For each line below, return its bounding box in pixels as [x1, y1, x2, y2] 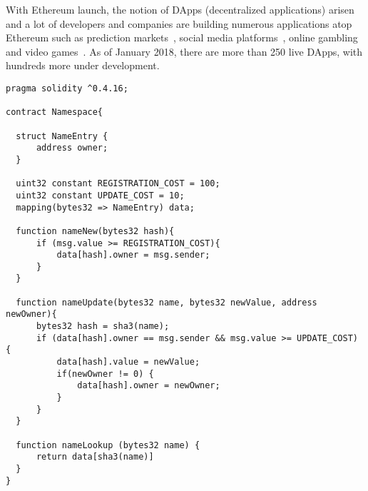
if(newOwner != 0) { [56, 368, 154, 379]
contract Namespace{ [6, 107, 103, 118]
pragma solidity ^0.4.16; [6, 83, 128, 93]
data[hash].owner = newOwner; [77, 380, 220, 391]
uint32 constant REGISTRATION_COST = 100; [16, 178, 220, 189]
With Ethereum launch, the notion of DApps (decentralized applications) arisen [6, 2, 354, 16]
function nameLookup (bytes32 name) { [16, 440, 200, 450]
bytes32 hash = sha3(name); [36, 321, 170, 332]
